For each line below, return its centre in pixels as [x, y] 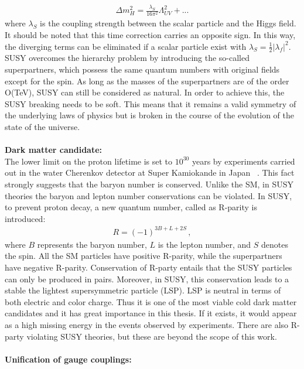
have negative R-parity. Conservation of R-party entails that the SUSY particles [148, 267]
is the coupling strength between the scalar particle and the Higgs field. [168, 23]
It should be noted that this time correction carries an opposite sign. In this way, [150, 35]
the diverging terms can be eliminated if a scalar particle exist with [126, 46]
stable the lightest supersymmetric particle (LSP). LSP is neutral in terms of [143, 290]
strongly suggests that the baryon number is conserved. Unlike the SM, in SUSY [149, 184]
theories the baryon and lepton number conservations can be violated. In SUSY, [148, 195]
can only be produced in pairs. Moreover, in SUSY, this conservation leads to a [147, 279]
